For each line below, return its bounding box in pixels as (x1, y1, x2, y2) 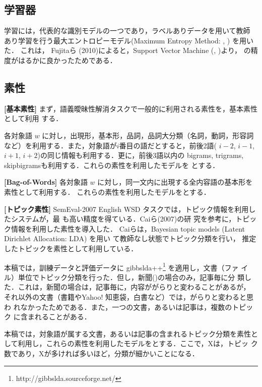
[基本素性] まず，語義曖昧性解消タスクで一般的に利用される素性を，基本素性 (4, 103, 257, 114)
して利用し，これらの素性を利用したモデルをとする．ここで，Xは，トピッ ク (4, 338, 258, 349)
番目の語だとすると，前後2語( (119, 140, 217, 150)
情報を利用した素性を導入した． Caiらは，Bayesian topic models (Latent (11, 223, 245, 234)
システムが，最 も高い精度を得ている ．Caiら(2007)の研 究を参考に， (11, 213, 236, 224)
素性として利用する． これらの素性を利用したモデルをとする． (4, 186, 211, 197)
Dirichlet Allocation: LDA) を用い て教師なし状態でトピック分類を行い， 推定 (4, 233, 256, 244)
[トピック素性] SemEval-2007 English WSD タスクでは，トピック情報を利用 (4, 203, 249, 214)
